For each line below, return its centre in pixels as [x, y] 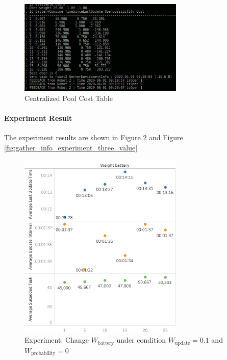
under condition [141, 340]
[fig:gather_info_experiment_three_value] [71, 147]
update [182, 343]
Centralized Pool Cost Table [69, 98]
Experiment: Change [57, 340]
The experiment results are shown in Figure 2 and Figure [94, 137]
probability [43, 354]
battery [106, 343]
